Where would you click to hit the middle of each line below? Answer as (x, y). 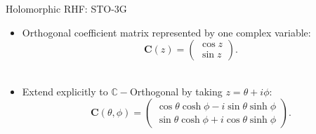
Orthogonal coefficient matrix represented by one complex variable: (166, 32)
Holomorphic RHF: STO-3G (66, 8)
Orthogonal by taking (176, 91)
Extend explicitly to (65, 91)
